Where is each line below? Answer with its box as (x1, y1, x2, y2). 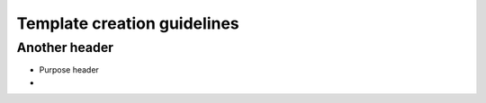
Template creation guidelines (16, 13, 240, 33)
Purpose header (39, 64, 99, 75)
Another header (16, 39, 114, 56)
